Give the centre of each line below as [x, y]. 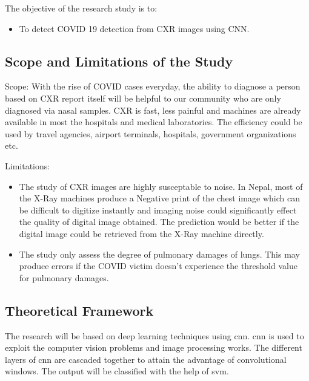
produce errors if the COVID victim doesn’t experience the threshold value [158, 266]
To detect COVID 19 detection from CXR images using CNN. [134, 28]
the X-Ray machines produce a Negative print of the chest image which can [159, 198]
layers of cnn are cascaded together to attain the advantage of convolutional [146, 359]
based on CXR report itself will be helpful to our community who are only [143, 98]
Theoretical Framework [79, 310]
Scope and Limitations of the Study [119, 61]
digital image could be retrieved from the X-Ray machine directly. [141, 233]
